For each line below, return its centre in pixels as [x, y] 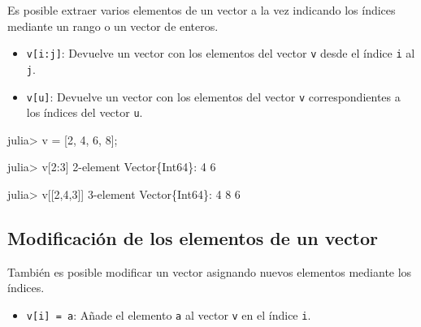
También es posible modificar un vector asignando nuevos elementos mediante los [210, 271]
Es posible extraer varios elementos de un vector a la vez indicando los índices [202, 10]
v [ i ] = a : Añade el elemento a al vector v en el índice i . [169, 314]
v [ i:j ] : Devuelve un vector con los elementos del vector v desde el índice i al [221, 53]
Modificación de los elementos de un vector [193, 237]
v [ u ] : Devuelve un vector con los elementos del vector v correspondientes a [213, 96]
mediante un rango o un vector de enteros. [113, 26]
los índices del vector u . [85, 112]
